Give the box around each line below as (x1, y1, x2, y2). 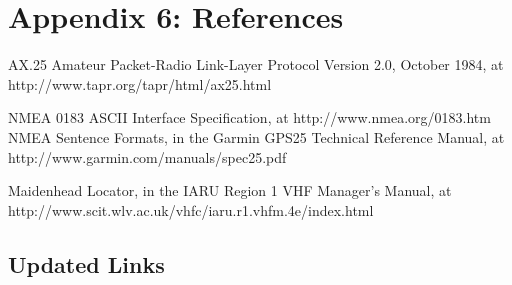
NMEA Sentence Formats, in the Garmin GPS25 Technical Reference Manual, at (8, 126, 505, 147)
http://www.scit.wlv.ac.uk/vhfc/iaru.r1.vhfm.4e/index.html (8, 199, 374, 220)
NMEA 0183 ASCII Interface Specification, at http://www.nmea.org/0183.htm (8, 107, 491, 128)
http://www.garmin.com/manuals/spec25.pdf (8, 146, 287, 167)
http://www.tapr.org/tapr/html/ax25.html (8, 73, 272, 94)
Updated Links (8, 248, 165, 279)
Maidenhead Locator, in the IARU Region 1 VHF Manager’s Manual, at (8, 180, 452, 201)
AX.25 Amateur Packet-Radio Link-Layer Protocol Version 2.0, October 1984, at (8, 54, 504, 75)
